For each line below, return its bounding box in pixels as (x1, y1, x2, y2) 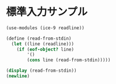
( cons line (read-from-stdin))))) (27, 57, 111, 63)
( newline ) (6, 73, 30, 79)
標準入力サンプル (6, 5, 88, 19)
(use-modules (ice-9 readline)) (6, 24, 85, 31)
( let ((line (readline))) (11, 41, 75, 47)
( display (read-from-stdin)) (6, 68, 77, 73)
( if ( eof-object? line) (16, 46, 75, 52)
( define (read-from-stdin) (6, 36, 72, 41)
